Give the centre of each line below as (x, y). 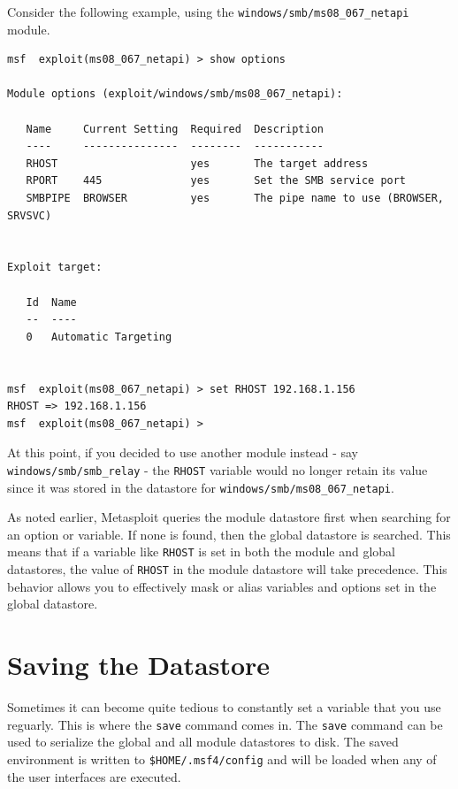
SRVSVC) (30, 215)
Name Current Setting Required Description (175, 129)
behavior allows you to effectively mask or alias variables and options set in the (222, 586)
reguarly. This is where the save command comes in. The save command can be (225, 724)
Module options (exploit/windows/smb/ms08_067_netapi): (175, 94)
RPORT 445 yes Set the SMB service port (216, 181)
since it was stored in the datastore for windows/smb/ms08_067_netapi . (201, 487)
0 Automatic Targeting (99, 337)
